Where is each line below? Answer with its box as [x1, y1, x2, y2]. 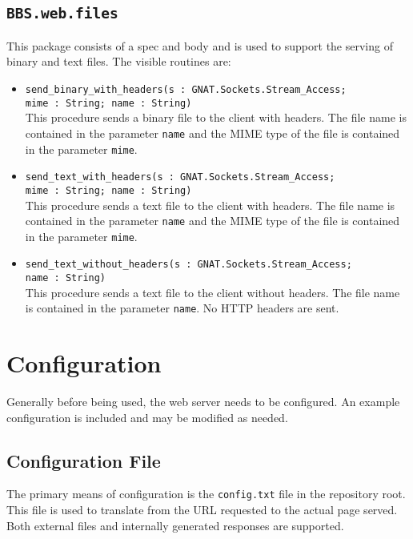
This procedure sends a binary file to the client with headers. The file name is [25, 109, 407, 126]
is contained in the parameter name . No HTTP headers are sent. [25, 300, 339, 316]
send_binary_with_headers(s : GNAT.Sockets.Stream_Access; [25, 83, 347, 95]
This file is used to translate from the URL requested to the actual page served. [6, 501, 398, 518]
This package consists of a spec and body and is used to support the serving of [6, 37, 393, 54]
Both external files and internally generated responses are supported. [6, 517, 344, 533]
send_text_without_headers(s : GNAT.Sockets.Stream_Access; [25, 259, 352, 271]
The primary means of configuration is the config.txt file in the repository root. [6, 485, 406, 502]
